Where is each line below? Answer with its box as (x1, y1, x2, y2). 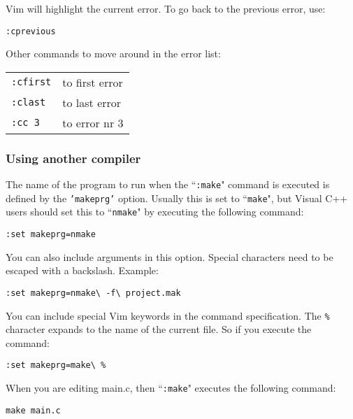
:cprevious (6, 26, 56, 36)
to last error (62, 94, 122, 111)
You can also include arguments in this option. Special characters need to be (6, 249, 333, 264)
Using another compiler (6, 149, 141, 166)
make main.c (6, 405, 61, 416)
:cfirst (11, 76, 52, 88)
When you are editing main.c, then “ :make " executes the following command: (6, 381, 336, 395)
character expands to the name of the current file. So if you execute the (6, 322, 312, 336)
